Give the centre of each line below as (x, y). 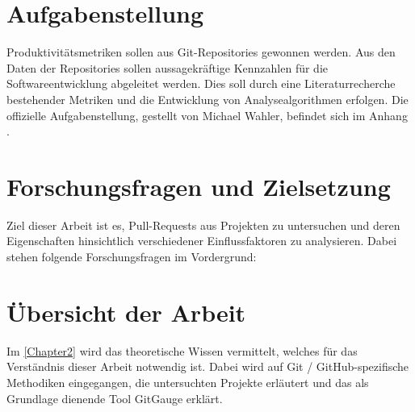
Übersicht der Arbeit (126, 312)
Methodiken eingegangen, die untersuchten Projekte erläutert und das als (188, 382)
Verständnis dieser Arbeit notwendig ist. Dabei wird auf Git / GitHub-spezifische (208, 366)
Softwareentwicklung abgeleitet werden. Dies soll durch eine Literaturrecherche (201, 83)
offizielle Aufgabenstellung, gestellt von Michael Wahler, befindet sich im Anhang (207, 115)
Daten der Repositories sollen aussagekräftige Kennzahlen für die (167, 67)
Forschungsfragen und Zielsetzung (199, 186)
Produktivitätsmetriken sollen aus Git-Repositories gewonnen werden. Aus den (201, 52)
